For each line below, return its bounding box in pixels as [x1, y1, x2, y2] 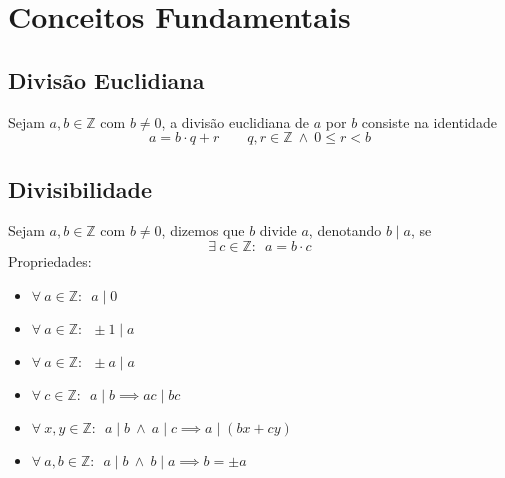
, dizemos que [161, 220, 245, 241]
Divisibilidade [8, 173, 153, 204]
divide [259, 220, 297, 241]
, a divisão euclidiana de [161, 111, 310, 132]
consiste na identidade [361, 111, 497, 132]
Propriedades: [8, 250, 92, 271]
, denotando [308, 220, 382, 241]
